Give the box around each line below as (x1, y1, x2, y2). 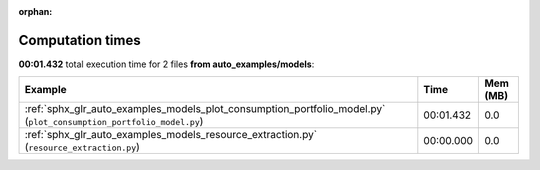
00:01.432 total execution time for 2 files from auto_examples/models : (18, 58, 315, 70)
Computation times (18, 31, 141, 49)
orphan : (18, 6, 53, 17)
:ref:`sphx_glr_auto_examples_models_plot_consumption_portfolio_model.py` (24, 102, 386, 116)
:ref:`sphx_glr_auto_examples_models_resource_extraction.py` (24, 128, 318, 142)
